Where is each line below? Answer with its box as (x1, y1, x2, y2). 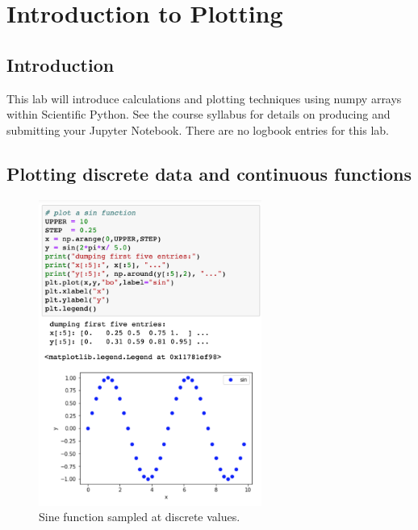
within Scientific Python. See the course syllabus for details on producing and (6, 106, 391, 123)
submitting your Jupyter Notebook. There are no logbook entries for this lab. (6, 121, 389, 138)
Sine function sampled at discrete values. (39, 508, 240, 525)
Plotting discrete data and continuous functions (6, 161, 412, 186)
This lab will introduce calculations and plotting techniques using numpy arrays (6, 90, 402, 106)
